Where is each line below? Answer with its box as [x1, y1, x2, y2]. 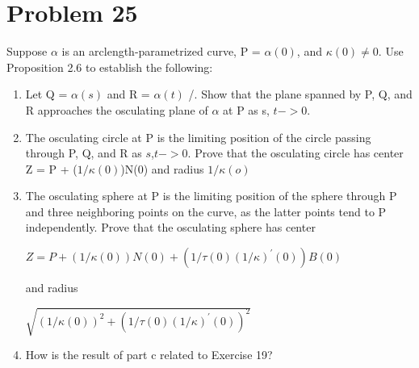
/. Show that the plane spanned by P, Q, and [188, 86, 413, 102]
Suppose [6, 43, 48, 60]
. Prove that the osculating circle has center [187, 144, 404, 161]
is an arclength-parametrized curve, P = [61, 43, 261, 60]
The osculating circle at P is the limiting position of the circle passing [25, 128, 371, 145]
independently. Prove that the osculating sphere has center [25, 219, 316, 236]
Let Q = [25, 86, 68, 102]
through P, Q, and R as [25, 144, 142, 161]
